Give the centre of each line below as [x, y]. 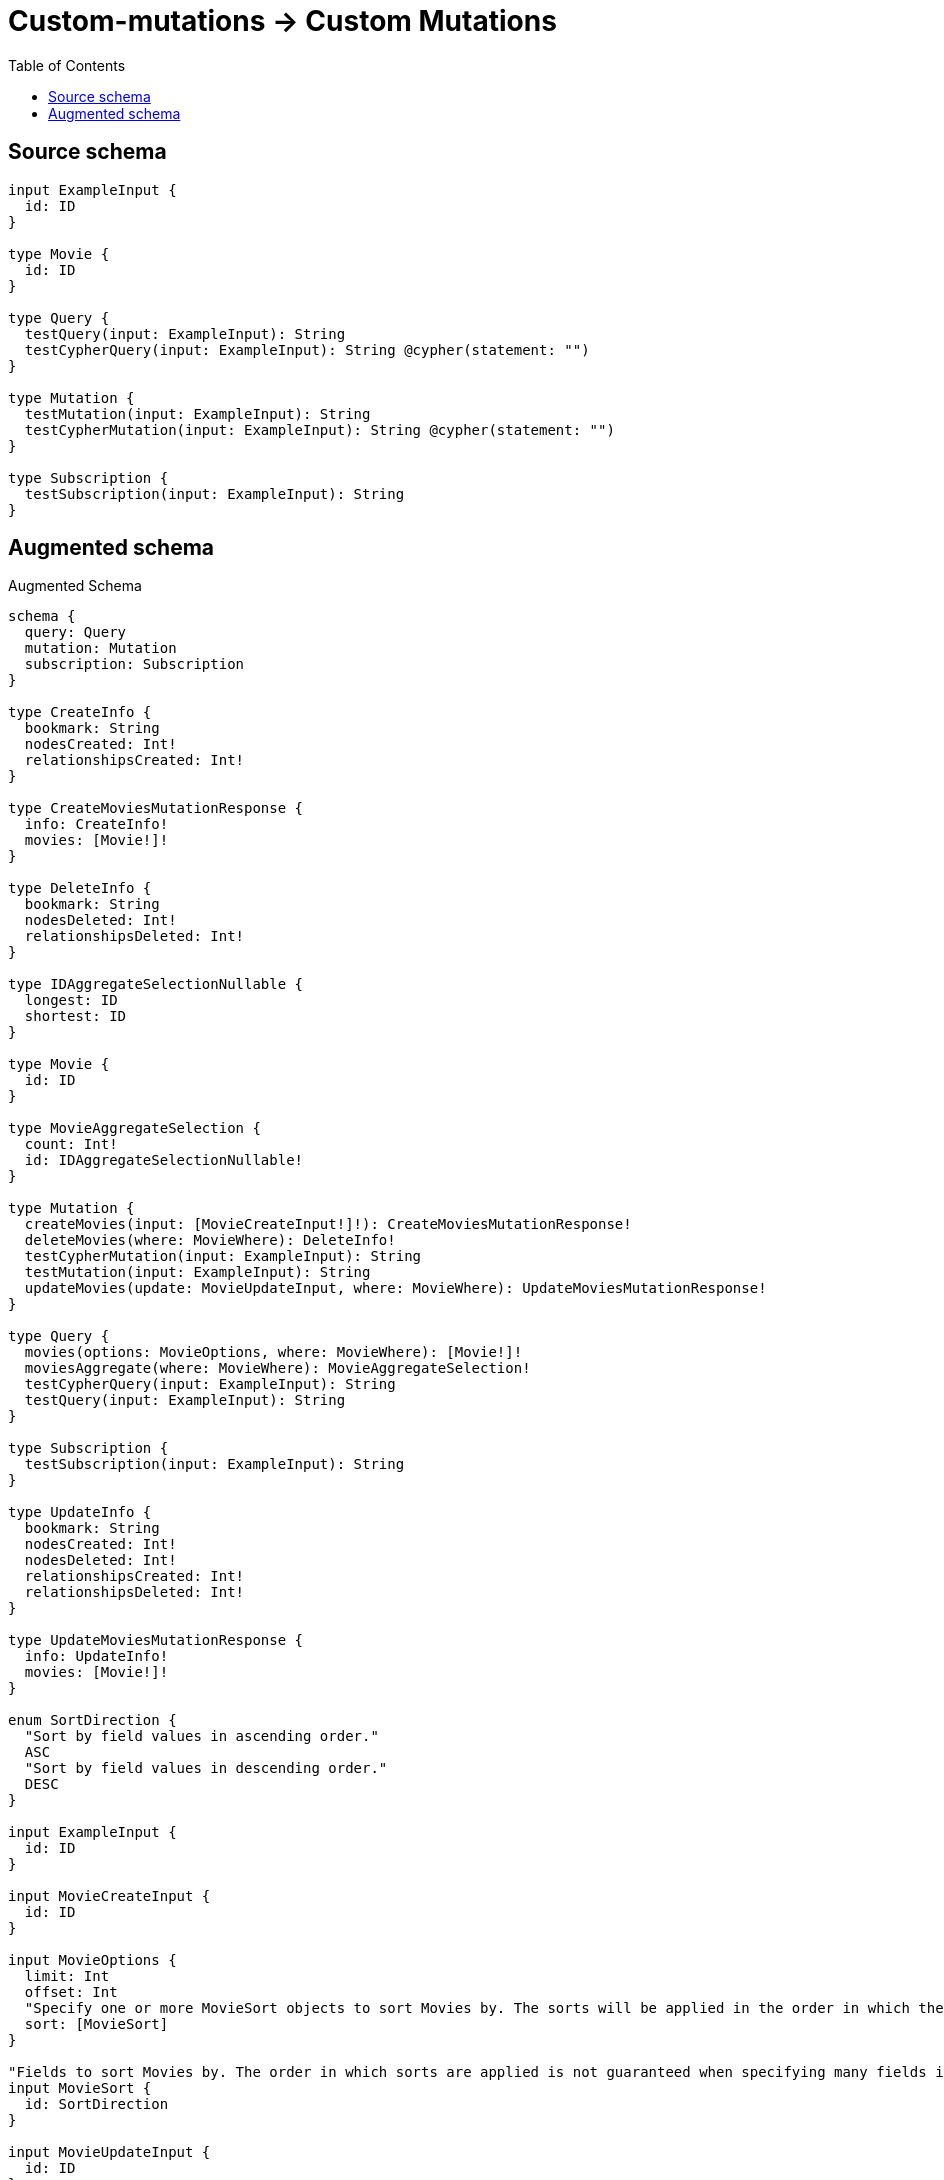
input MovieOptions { [92, 1960]
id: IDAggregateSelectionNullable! [164, 1160]
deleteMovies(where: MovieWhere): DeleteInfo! [210, 1240]
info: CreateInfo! [96, 824]
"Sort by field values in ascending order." [201, 1736]
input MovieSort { [80, 2088]
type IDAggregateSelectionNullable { [156, 984]
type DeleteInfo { [80, 888]
